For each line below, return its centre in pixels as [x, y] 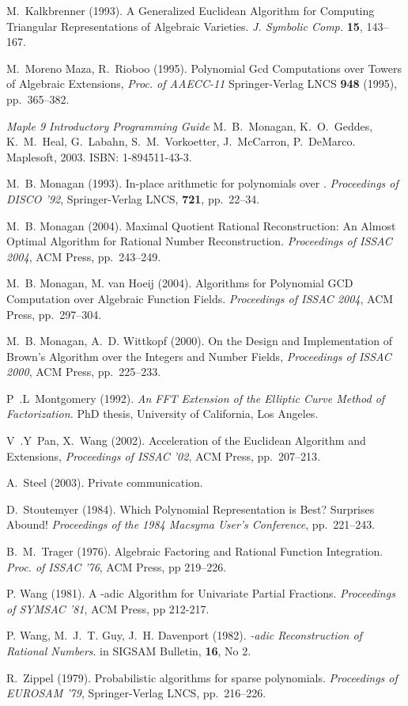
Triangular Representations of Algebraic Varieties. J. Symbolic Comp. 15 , [185, 26]
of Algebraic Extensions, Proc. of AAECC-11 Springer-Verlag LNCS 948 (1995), [202, 84]
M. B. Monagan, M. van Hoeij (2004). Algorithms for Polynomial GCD [180, 283]
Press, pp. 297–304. [54, 314]
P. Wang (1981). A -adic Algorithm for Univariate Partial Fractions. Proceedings [201, 593]
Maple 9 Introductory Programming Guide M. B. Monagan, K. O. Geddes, [190, 125]
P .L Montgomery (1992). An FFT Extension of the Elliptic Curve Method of [196, 398]
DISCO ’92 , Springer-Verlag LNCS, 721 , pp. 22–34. [133, 198]
